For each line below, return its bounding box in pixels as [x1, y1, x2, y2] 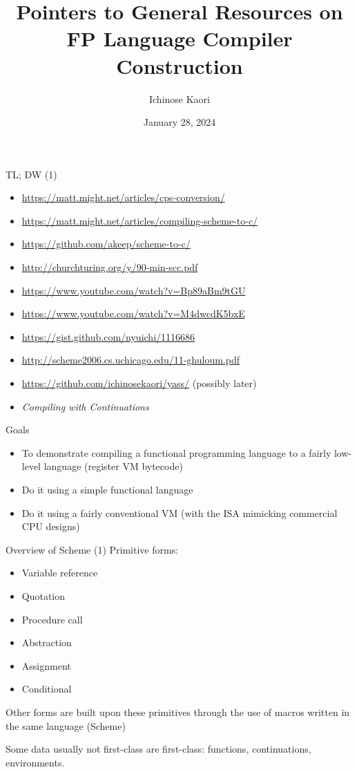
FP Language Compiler [66, 24, 293, 53]
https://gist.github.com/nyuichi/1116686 [21, 329, 195, 343]
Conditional [21, 681, 72, 696]
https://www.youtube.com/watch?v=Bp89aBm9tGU [21, 283, 246, 297]
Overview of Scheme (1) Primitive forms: [6, 542, 179, 556]
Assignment [21, 658, 71, 672]
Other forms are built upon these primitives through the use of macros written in [6, 704, 350, 719]
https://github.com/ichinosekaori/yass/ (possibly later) [21, 376, 257, 390]
